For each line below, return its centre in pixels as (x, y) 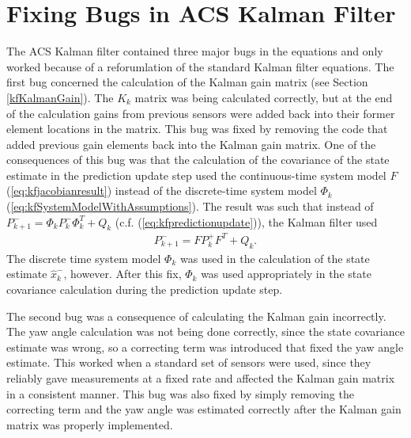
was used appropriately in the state (286, 274)
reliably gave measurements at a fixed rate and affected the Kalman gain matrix (201, 377)
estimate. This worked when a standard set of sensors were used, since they (189, 362)
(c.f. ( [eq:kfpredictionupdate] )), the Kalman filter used (246, 221)
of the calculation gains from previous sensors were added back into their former (201, 113)
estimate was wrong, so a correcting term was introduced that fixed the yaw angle (205, 347)
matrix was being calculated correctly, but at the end (264, 97)
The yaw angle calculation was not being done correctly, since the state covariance (205, 331)
